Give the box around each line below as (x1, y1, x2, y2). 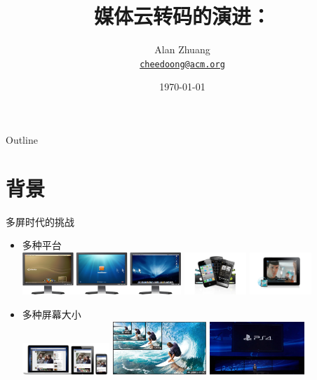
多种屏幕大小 (22, 306, 81, 321)
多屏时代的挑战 (6, 214, 74, 229)
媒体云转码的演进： (93, 1, 271, 30)
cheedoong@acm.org (140, 59, 225, 69)
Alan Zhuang (154, 42, 210, 57)
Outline (6, 132, 38, 147)
